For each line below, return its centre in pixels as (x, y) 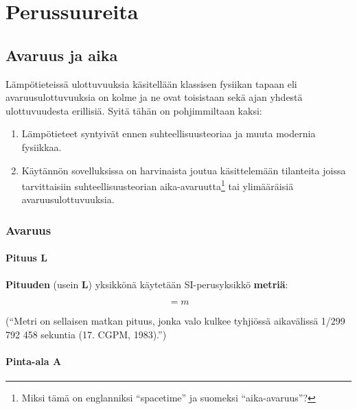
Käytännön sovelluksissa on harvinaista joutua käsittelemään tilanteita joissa (184, 170)
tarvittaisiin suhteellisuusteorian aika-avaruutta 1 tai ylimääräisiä (158, 185)
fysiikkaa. (42, 147)
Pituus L (27, 258)
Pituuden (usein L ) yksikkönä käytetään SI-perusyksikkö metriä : (147, 284)
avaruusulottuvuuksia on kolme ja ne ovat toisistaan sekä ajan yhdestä (154, 97)
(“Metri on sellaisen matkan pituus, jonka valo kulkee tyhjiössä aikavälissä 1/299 (175, 321)
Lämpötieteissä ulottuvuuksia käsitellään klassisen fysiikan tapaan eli (151, 83)
